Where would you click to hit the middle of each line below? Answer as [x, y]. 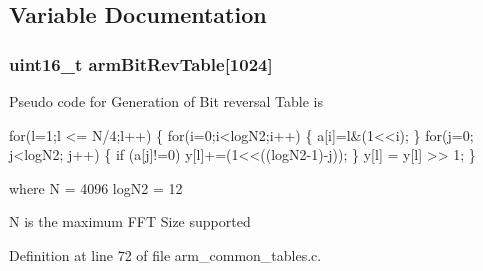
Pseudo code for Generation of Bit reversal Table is [166, 101]
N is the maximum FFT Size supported [130, 221]
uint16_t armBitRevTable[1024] [141, 63]
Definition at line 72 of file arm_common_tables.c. [165, 254]
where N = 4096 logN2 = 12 [96, 187]
